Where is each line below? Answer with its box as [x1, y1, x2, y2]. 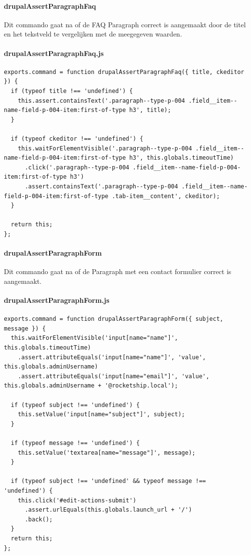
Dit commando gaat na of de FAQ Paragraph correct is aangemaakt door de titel [4, 19, 246, 29]
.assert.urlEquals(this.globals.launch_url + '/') [24, 506, 192, 514]
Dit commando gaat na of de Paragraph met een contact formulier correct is [4, 266, 232, 277]
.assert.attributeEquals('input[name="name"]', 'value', [18, 353, 206, 361]
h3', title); [129, 107, 171, 114]
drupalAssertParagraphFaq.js [4, 48, 104, 58]
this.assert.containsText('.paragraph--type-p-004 [18, 97, 185, 104]
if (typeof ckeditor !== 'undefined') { [11, 135, 143, 142]
